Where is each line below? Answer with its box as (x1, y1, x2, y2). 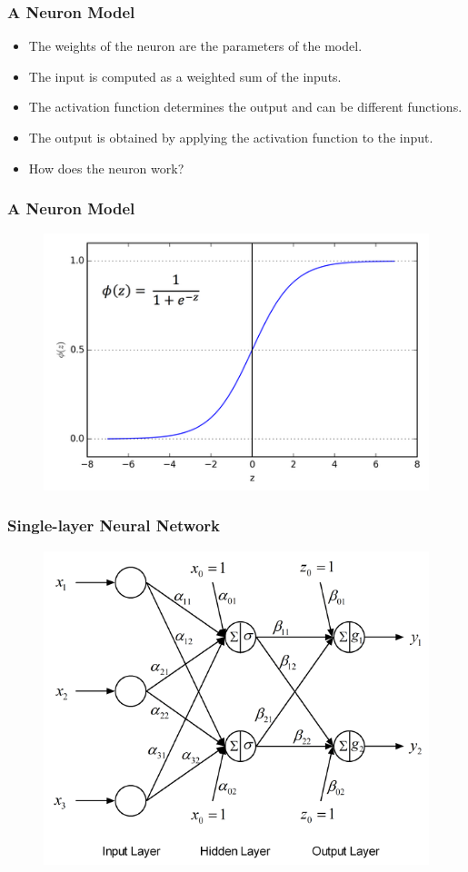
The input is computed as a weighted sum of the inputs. (28, 66, 342, 85)
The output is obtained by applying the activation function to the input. (28, 128, 433, 146)
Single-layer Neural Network (7, 514, 221, 537)
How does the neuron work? (28, 158, 184, 177)
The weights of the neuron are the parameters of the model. (28, 36, 363, 55)
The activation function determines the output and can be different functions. (28, 97, 463, 116)
